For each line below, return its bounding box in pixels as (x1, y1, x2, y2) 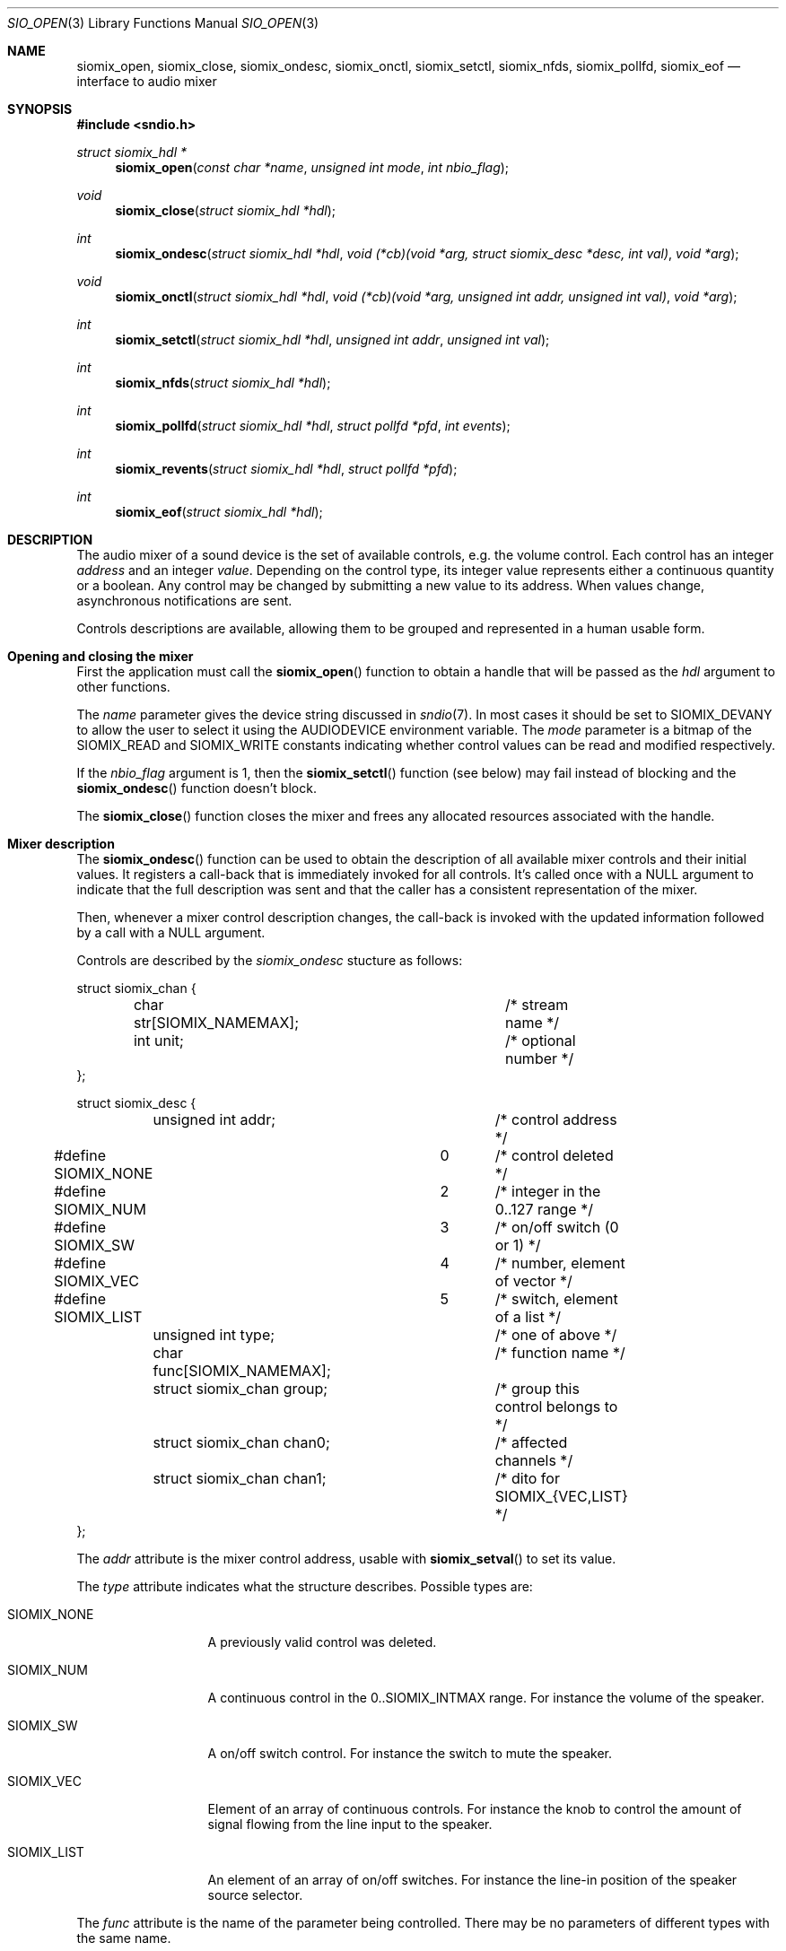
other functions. (76, 679, 170, 694)
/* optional (504, 1032, 576, 1050)
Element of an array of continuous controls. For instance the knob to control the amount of (207, 1801, 742, 1816)
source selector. (207, 1887, 303, 1903)
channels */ (494, 1451, 573, 1469)
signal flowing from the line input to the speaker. (207, 1816, 493, 1832)
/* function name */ (494, 1344, 625, 1362)
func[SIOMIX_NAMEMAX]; (153, 1362, 331, 1380)
